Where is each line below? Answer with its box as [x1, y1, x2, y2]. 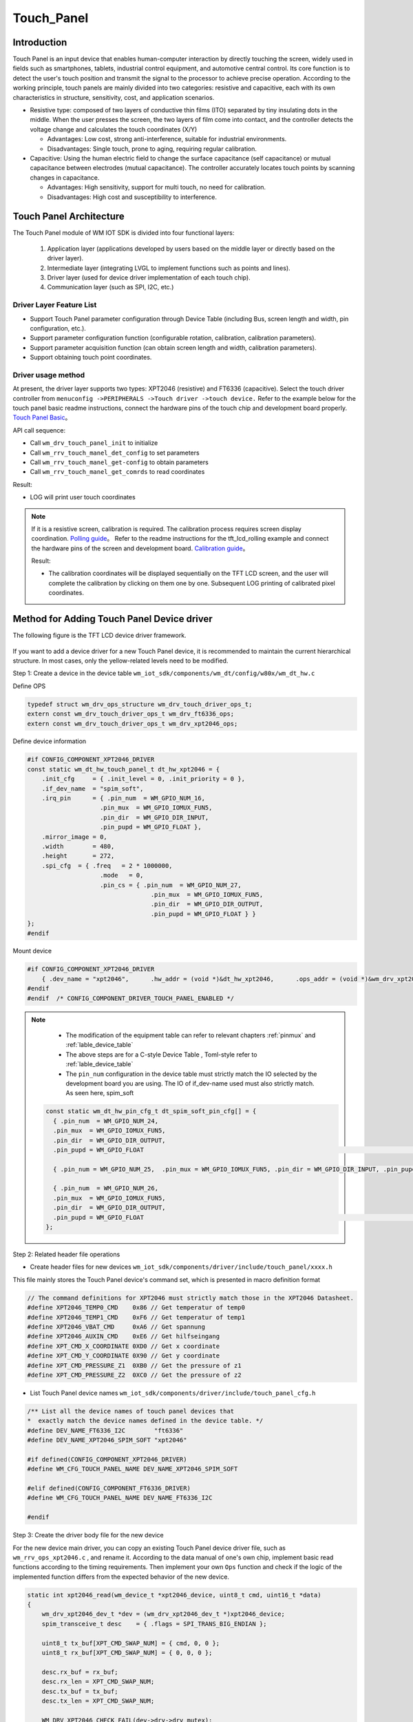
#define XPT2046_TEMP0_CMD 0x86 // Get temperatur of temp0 [27, 1304, 246, 1311]
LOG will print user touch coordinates [30, 493, 136, 501]
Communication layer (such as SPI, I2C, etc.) [47, 283, 174, 291]
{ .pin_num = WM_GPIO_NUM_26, [52, 1185, 158, 1192]
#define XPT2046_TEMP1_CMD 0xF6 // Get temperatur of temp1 [27, 1313, 246, 1321]
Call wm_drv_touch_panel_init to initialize [30, 439, 158, 447]
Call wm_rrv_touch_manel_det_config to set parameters [30, 448, 200, 457]
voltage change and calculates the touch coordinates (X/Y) [30, 125, 198, 134]
